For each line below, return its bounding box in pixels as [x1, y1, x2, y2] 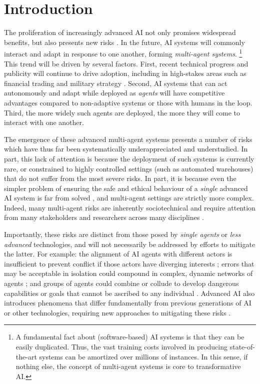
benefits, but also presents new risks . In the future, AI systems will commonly [4, 36, 245, 47]
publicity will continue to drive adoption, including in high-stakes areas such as [4, 68, 246, 78]
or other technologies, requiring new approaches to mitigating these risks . [4, 307, 231, 317]
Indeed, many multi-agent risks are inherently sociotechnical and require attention [4, 202, 255, 212]
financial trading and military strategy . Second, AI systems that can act [4, 77, 227, 88]
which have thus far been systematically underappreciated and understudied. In [4, 143, 248, 154]
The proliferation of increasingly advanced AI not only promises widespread [4, 27, 236, 37]
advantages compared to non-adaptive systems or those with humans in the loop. [4, 97, 252, 107]
